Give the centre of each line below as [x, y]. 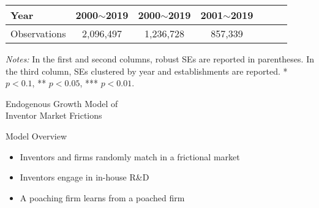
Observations [38, 33]
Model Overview [36, 136]
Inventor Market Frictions [54, 115]
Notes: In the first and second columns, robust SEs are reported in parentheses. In [160, 59]
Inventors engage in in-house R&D [84, 177]
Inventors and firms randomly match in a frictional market [130, 156]
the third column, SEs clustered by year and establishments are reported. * [147, 71]
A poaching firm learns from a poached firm [102, 197]
